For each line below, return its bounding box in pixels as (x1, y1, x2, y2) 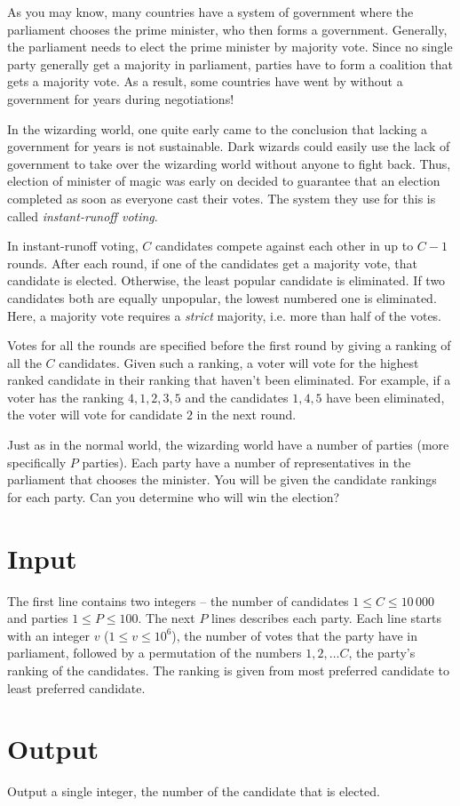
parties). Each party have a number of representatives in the (82, 452, 411, 471)
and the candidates (185, 387, 289, 406)
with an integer (7, 626, 90, 644)
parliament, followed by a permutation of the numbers (7, 643, 302, 662)
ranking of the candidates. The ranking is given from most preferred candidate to (7, 660, 449, 679)
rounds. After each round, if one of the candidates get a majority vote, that (7, 253, 417, 272)
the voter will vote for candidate (7, 405, 183, 424)
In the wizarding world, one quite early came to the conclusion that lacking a (7, 119, 428, 138)
